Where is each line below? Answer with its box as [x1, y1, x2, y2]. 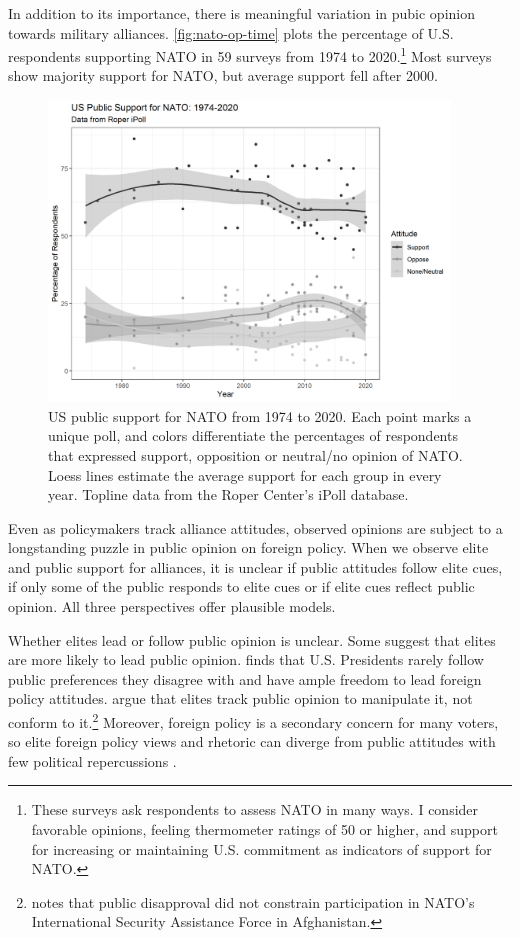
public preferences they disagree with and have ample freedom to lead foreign [8, 668, 482, 689]
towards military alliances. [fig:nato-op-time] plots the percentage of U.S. [8, 22, 454, 43]
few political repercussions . [8, 750, 177, 771]
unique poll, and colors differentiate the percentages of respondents [48, 425, 458, 446]
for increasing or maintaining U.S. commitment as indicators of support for [31, 838, 492, 859]
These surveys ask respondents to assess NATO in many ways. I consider [31, 799, 479, 820]
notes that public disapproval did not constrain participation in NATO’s [31, 891, 475, 912]
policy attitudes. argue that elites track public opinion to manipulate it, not [8, 688, 473, 709]
